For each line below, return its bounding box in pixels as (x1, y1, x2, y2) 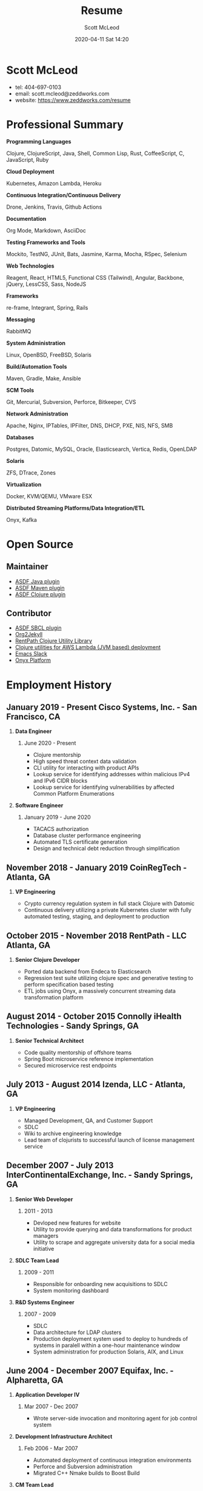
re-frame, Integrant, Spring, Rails (6, 304, 88, 311)
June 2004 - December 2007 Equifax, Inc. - (6, 1365, 174, 1375)
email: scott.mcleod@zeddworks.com (15, 89, 110, 97)
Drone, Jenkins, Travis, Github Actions (6, 203, 102, 210)
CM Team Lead (15, 1481, 54, 1489)
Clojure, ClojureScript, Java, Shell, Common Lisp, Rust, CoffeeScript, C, (6, 150, 185, 157)
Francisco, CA (6, 712, 61, 722)
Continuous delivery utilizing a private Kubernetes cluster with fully (24, 906, 192, 914)
